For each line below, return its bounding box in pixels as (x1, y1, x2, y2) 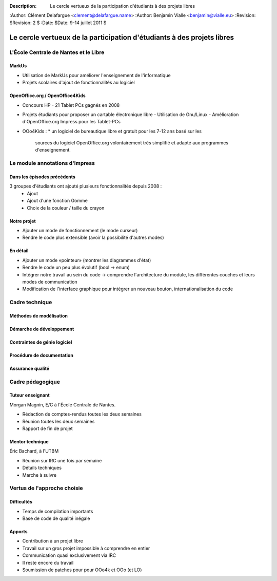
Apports (9, 528, 28, 534)
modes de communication (22, 278, 77, 285)
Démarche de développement (9, 326, 74, 332)
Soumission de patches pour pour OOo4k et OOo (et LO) (22, 567, 142, 573)
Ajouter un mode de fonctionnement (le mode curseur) (22, 228, 138, 233)
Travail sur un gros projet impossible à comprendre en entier (22, 545, 150, 551)
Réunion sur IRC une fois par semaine (22, 457, 102, 463)
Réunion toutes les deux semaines (22, 418, 95, 424)
